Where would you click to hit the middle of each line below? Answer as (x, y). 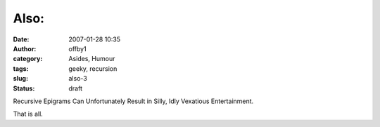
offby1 (78, 48)
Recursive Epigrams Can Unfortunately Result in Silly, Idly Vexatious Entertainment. (133, 101)
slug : (20, 79)
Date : (21, 39)
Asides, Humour (92, 59)
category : (28, 59)
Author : (25, 48)
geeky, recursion (93, 68)
